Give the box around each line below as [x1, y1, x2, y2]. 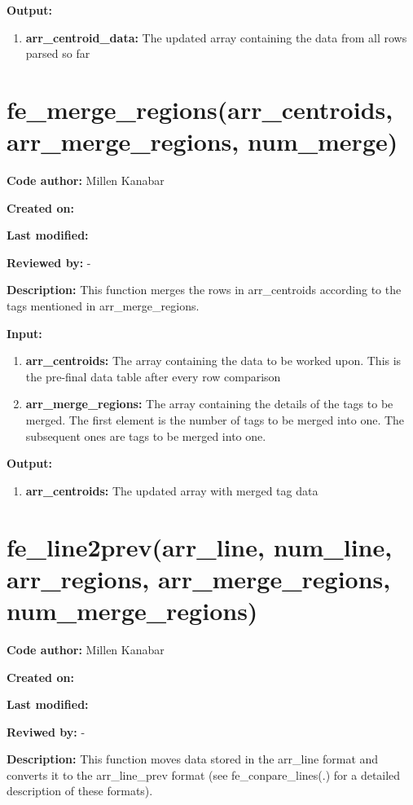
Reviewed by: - [7, 253, 91, 271]
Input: [7, 324, 42, 341]
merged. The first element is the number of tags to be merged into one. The [25, 411, 405, 429]
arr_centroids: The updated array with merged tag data [25, 482, 319, 499]
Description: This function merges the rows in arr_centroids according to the [7, 281, 402, 298]
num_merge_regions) [7, 593, 258, 627]
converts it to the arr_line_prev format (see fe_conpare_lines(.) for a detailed [7, 766, 401, 783]
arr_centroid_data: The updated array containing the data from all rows [25, 29, 407, 46]
